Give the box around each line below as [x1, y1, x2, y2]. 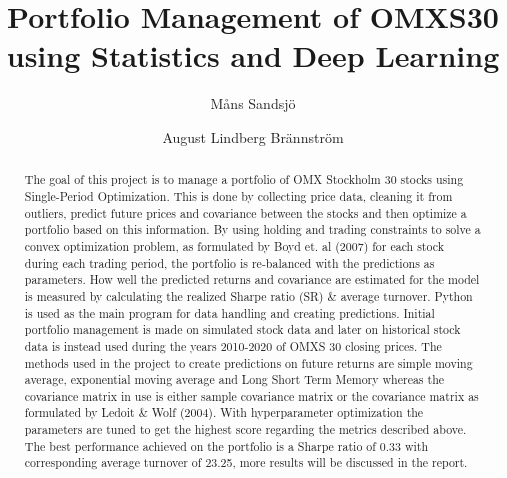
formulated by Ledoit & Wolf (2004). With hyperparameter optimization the [24, 404, 424, 421]
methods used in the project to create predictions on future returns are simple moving [24, 354, 473, 371]
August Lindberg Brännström [162, 126, 344, 147]
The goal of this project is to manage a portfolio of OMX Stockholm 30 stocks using [24, 171, 464, 188]
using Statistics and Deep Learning [6, 35, 500, 76]
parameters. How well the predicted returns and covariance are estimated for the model [24, 271, 480, 288]
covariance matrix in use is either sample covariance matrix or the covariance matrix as [24, 387, 479, 404]
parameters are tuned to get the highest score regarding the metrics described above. [24, 421, 467, 438]
